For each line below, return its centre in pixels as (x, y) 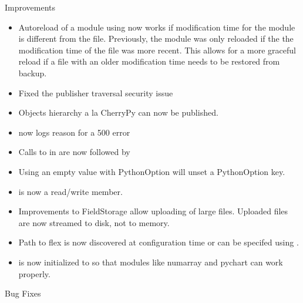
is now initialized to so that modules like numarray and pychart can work (151, 262)
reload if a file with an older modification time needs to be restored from (149, 61)
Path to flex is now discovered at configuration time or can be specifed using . (159, 242)
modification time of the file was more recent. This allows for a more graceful (157, 50)
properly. (34, 273)
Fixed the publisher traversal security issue (96, 92)
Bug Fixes (23, 293)
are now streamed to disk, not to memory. (94, 222)
